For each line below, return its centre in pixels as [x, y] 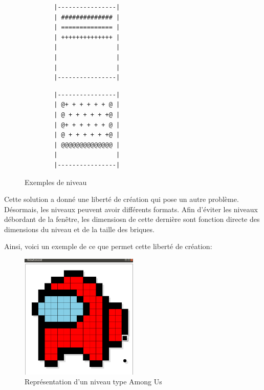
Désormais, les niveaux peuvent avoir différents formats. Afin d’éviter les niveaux [131, 209]
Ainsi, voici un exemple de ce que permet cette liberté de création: [108, 246]
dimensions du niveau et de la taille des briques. [79, 229]
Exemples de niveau [56, 182]
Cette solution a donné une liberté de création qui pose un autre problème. [122, 199]
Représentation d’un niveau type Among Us [93, 382]
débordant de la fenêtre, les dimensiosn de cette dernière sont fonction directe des [132, 219]
